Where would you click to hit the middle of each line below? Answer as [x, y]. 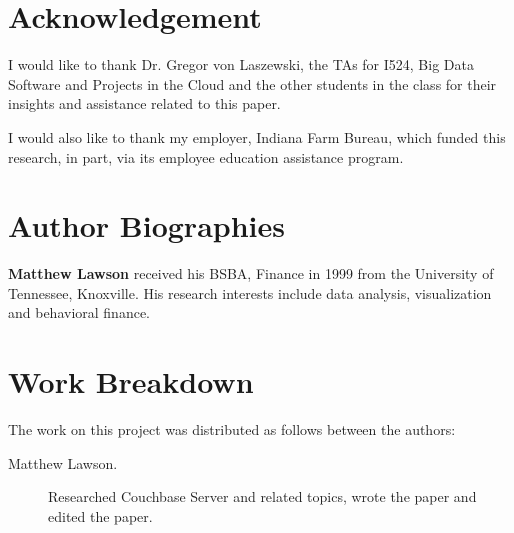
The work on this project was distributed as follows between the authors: [232, 429]
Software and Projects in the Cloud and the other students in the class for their [252, 83]
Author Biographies [146, 225]
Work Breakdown [131, 381]
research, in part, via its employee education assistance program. [206, 156]
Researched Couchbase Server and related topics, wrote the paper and [262, 496]
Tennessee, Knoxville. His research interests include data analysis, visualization [250, 292]
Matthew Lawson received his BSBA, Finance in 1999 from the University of [251, 273]
